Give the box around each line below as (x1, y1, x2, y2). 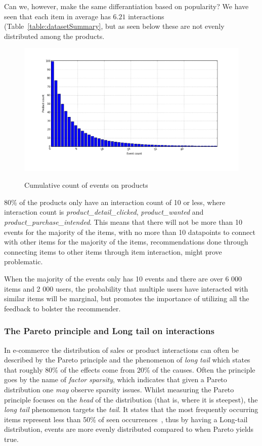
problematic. (4, 256, 43, 267)
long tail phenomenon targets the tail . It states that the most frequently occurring (4, 404, 258, 415)
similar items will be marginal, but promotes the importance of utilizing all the (4, 293, 249, 304)
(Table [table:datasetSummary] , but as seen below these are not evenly (4, 21, 225, 31)
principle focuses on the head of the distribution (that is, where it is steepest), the (4, 394, 258, 404)
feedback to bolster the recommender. (4, 303, 121, 313)
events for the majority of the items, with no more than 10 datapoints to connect (4, 226, 255, 237)
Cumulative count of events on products (24, 180, 148, 190)
